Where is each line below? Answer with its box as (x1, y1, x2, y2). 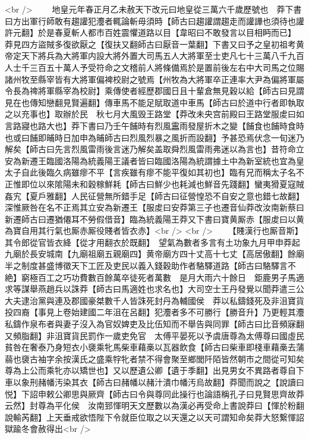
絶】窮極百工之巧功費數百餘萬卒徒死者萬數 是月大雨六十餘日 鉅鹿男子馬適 (5, 271, 304, 283)
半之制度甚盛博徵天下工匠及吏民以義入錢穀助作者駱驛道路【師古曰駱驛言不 (5, 259, 296, 272)
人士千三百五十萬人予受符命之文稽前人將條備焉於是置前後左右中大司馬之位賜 (5, 61, 304, 73)
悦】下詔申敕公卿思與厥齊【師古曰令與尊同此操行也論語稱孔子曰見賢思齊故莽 (5, 387, 304, 400)
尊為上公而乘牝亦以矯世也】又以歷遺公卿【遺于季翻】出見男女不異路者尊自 (5, 364, 296, 377)
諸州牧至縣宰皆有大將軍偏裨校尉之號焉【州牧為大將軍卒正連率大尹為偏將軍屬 (5, 73, 304, 85)
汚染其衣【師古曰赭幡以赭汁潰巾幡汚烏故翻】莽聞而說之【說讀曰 (54, 376, 304, 388)
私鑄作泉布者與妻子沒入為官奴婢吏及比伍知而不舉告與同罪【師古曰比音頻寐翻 (5, 318, 304, 330)
